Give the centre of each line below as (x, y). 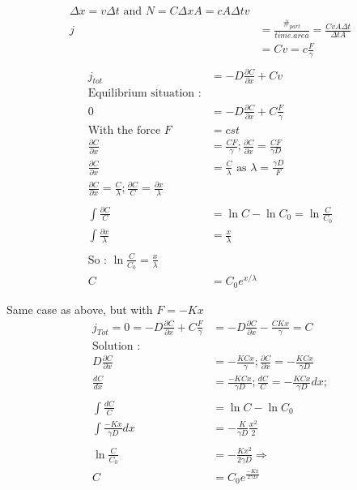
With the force (124, 130)
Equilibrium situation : (144, 94)
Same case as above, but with (80, 309)
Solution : (117, 346)
